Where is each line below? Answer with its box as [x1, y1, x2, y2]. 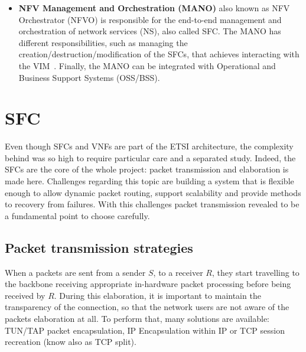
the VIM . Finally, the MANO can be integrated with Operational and [18, 59, 276, 71]
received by [5, 289, 45, 301]
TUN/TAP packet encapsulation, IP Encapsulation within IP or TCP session [5, 324, 285, 336]
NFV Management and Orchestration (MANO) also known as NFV [18, 2, 290, 14]
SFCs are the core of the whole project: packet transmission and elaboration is [5, 163, 289, 175]
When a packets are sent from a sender [5, 266, 146, 278]
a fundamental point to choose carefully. [5, 209, 150, 221]
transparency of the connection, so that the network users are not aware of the [5, 301, 289, 313]
